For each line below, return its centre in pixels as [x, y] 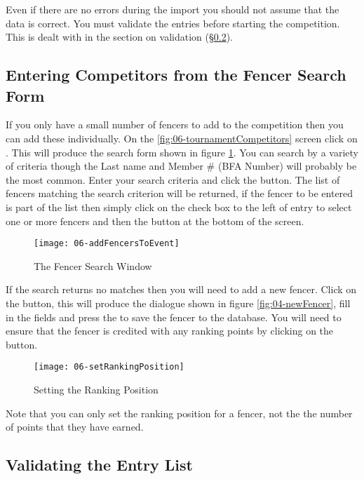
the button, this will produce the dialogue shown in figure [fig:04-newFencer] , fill [178, 303]
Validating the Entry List [99, 465]
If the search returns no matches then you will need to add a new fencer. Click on [181, 289]
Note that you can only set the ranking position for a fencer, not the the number [179, 413]
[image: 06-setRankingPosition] [109, 367]
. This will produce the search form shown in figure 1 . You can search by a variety [182, 152]
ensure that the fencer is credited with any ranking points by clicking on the [170, 331]
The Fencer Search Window [93, 265]
